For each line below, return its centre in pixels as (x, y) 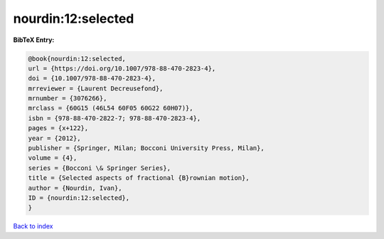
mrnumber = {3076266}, (68, 99)
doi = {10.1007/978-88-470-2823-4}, (92, 79)
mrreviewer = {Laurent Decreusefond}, (96, 88)
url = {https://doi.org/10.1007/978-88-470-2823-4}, (122, 68)
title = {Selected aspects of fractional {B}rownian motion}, (139, 178)
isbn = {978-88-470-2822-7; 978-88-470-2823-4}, (114, 118)
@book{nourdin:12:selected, (77, 58)
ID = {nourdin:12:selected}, (79, 198)
